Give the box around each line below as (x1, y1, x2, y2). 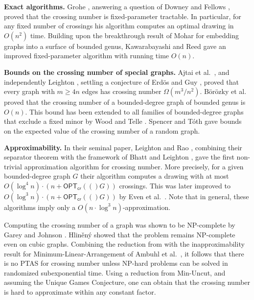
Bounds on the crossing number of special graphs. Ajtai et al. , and (4, 67, 230, 77)
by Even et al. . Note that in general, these (119, 191, 249, 201)
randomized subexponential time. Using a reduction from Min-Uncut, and (4, 267, 226, 277)
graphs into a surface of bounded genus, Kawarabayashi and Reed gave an (4, 41, 226, 51)
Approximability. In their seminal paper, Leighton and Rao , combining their (4, 142, 242, 152)
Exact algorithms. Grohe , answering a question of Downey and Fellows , (4, 1, 230, 11)
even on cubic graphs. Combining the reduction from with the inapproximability (4, 239, 245, 249)
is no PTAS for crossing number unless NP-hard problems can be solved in (4, 258, 228, 268)
